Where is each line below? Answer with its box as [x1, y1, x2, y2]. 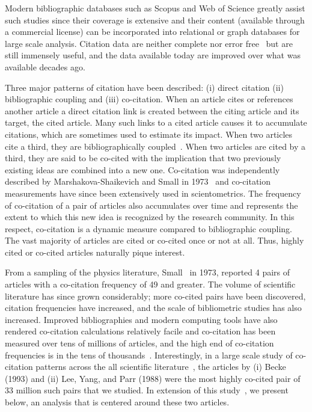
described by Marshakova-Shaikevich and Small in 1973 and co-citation [5, 175, 271, 188]
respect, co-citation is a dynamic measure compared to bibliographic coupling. [5, 222, 292, 235]
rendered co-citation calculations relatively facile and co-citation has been [5, 325, 276, 337]
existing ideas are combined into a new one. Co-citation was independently [5, 163, 280, 176]
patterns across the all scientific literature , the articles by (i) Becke [35, 360, 286, 373]
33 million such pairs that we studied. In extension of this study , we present [5, 384, 289, 396]
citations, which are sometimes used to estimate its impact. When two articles [5, 128, 293, 140]
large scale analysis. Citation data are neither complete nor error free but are [5, 37, 293, 49]
